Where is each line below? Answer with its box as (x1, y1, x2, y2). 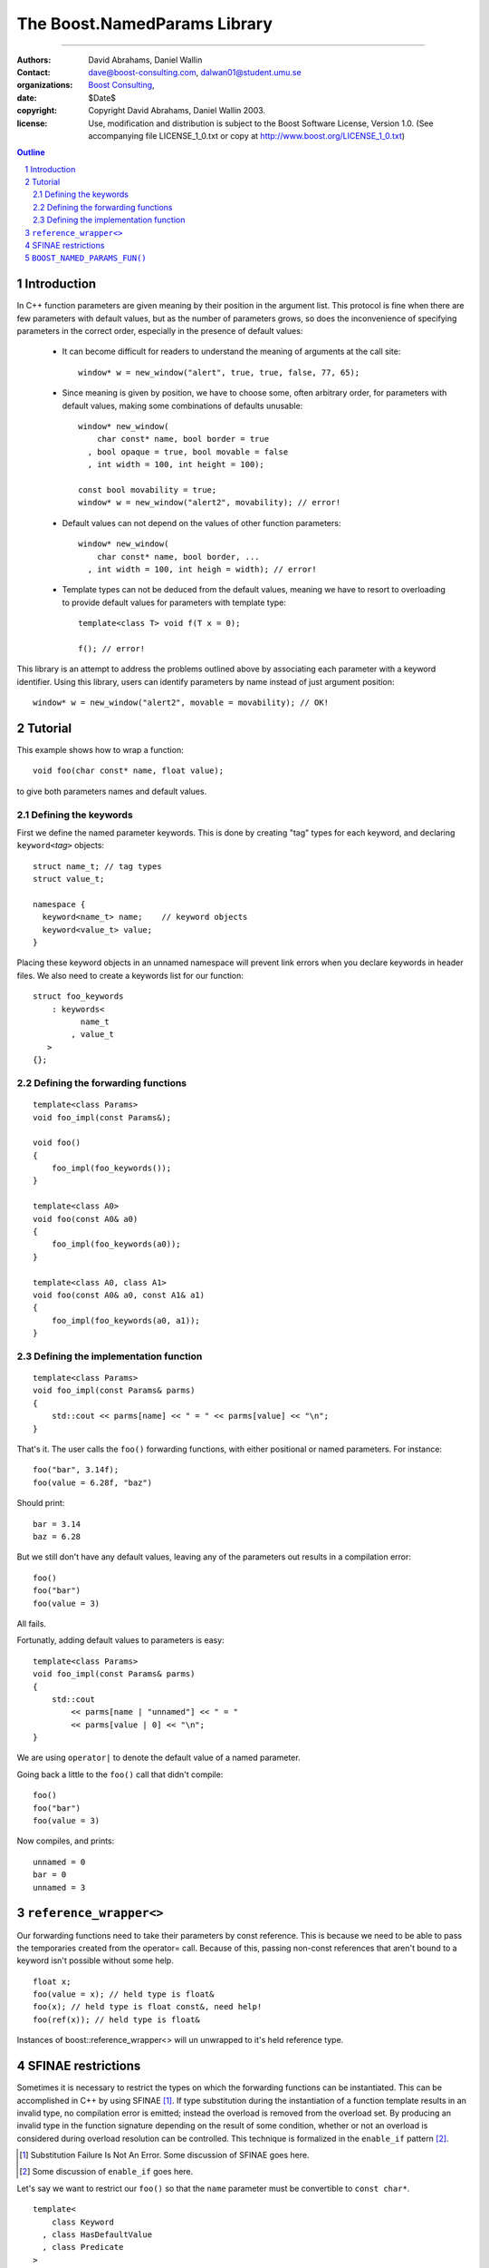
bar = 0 (33, 1870, 67, 1880)
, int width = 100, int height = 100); (87, 459, 264, 470)
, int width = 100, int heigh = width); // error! (87, 563, 317, 574)
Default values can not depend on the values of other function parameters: (62, 517, 341, 528)
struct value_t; (33, 874, 105, 885)
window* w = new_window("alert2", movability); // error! (78, 497, 341, 508)
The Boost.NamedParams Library (16, 14, 273, 34)
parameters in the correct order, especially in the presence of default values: (16, 326, 303, 337)
